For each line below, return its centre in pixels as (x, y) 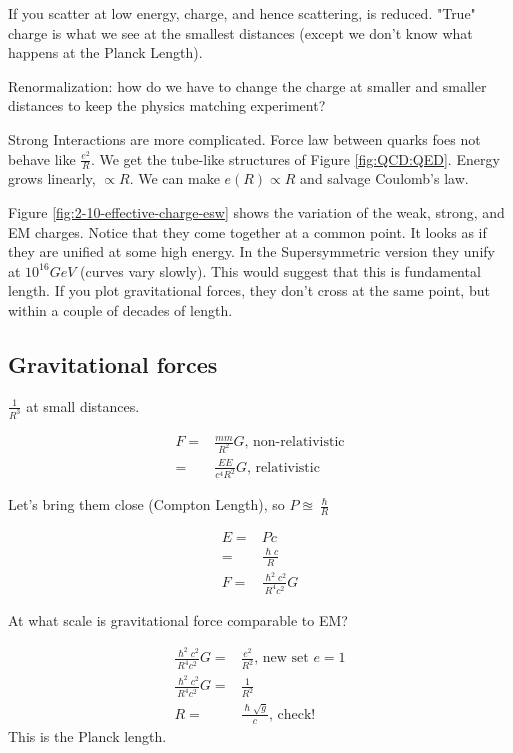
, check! (292, 714)
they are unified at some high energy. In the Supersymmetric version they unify (251, 251)
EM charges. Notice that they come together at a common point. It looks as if (247, 231)
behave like (42, 158)
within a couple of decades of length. (120, 309)
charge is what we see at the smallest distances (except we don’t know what (240, 32)
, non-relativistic (294, 442)
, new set (281, 658)
